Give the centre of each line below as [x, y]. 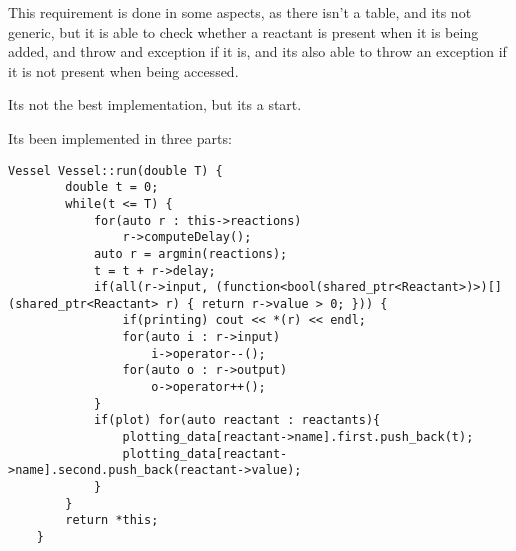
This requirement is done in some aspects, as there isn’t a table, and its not [240, 12]
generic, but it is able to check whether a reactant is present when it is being [243, 31]
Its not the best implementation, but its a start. [155, 104]
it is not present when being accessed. [123, 70]
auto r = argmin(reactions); [190, 253]
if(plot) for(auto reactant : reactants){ [237, 420]
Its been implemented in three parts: [120, 137]
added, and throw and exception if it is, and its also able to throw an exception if [257, 51]
